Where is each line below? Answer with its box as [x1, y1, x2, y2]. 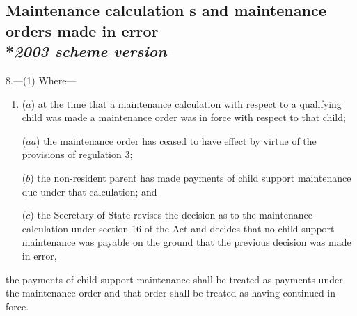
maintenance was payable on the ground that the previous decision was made [22, 235, 351, 249]
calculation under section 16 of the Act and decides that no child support [22, 221, 335, 235]
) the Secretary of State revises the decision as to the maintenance [30, 207, 312, 222]
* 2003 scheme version [6, 40, 167, 62]
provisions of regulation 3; [22, 147, 133, 161]
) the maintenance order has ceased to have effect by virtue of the [36, 133, 317, 148]
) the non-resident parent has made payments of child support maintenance [30, 170, 351, 184]
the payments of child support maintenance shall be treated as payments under [6, 271, 343, 286]
